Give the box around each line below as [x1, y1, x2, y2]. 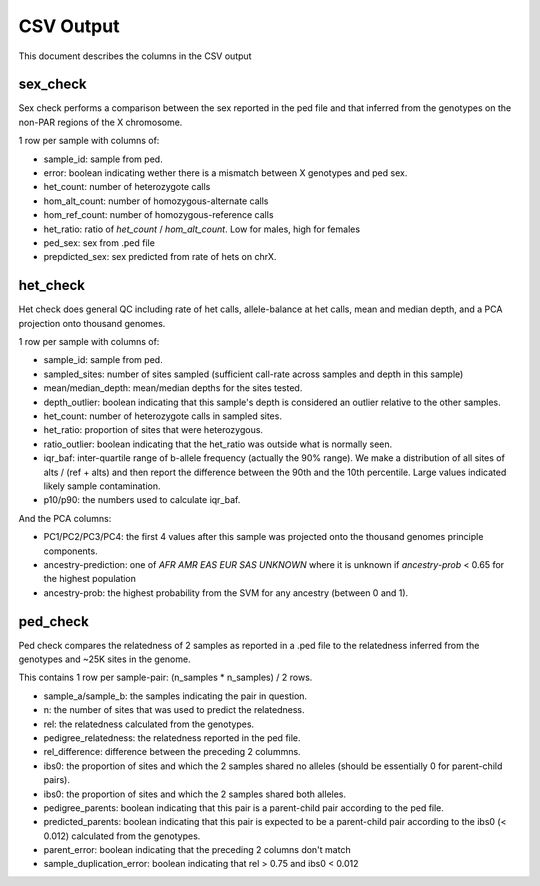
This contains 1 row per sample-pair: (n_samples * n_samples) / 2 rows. [18, 671, 313, 684]
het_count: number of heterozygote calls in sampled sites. [43, 410, 282, 422]
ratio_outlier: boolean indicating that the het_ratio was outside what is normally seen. [43, 438, 393, 450]
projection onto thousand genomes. [18, 317, 166, 329]
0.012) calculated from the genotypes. [43, 830, 201, 842]
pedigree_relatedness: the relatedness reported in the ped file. [43, 731, 301, 744]
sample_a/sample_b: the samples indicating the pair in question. [43, 690, 308, 702]
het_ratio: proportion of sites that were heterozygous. [43, 424, 264, 436]
